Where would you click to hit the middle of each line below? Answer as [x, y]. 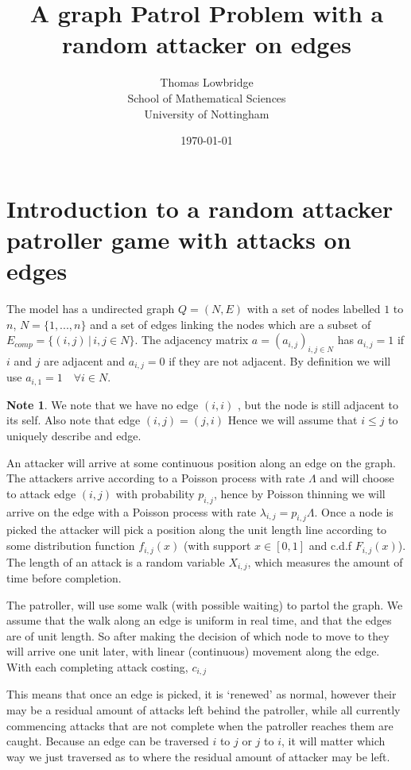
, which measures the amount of [325, 561]
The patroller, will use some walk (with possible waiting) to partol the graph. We [205, 604]
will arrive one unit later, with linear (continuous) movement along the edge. [193, 651]
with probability [155, 493]
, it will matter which [333, 741]
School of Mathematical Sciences [207, 97]
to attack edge [41, 493]
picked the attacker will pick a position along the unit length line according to [197, 530]
